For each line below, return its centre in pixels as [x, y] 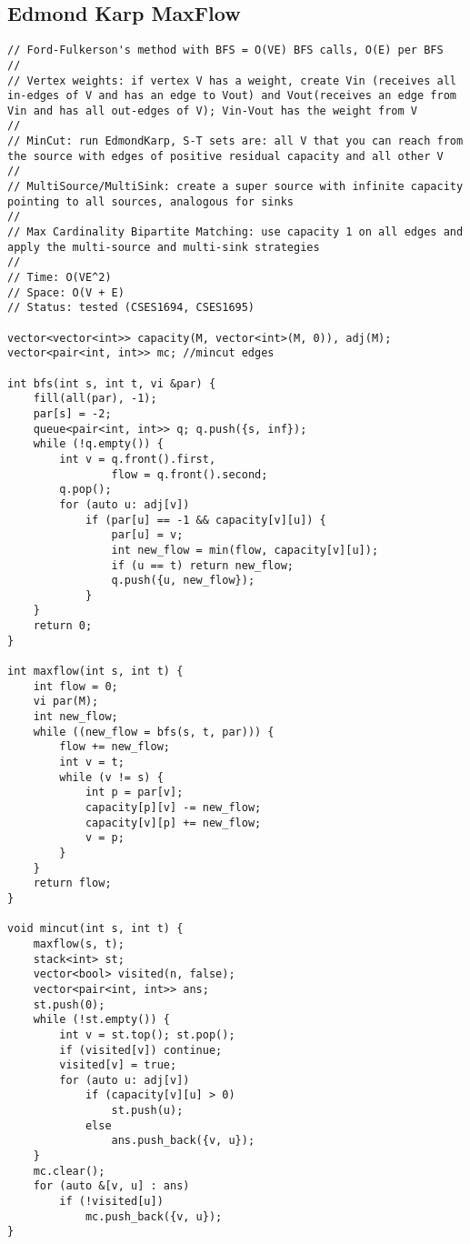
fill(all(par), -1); [95, 399]
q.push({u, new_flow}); [183, 581]
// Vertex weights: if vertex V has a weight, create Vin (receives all [232, 80]
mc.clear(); [69, 1171]
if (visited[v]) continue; [141, 1050]
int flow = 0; [75, 686]
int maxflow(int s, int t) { [95, 672]
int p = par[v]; [134, 793]
